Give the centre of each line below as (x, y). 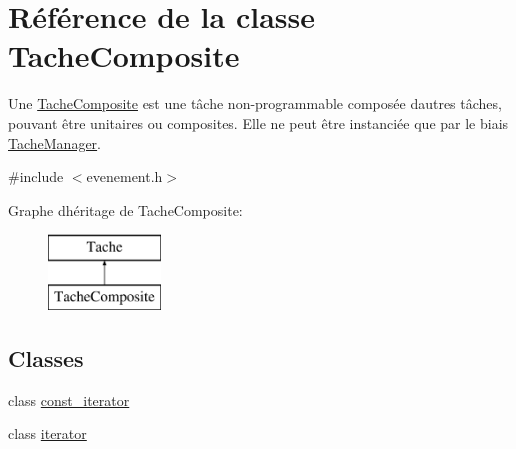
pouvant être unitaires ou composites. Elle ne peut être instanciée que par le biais (258, 122)
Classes (46, 357)
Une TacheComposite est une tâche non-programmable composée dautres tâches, (255, 103)
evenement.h (124, 176)
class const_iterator (69, 399)
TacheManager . (55, 142)
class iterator (47, 433)
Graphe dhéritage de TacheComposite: (125, 209)
